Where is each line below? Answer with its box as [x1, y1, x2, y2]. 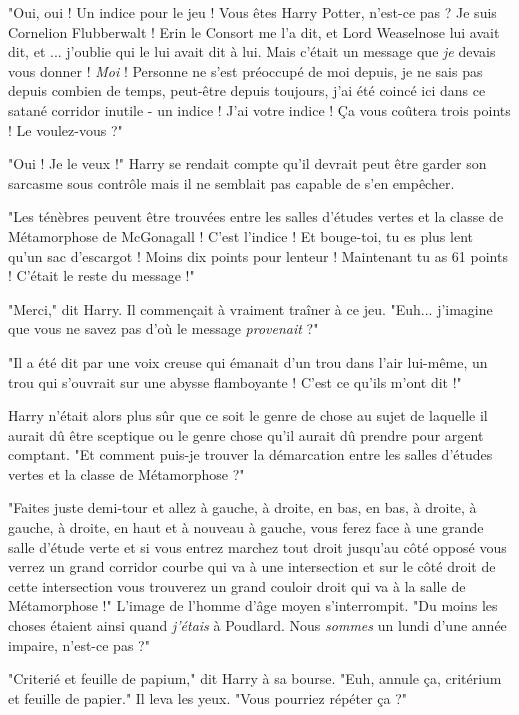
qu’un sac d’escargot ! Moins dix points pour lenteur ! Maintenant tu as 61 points [8, 245, 508, 266]
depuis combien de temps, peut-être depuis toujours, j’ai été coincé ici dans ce [8, 80, 486, 101]
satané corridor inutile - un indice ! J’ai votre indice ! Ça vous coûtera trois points [8, 99, 511, 120]
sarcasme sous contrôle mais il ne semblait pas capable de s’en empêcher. [8, 172, 455, 193]
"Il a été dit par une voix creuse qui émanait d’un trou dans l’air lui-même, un [8, 351, 488, 372]
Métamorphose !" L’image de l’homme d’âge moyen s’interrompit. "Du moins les [8, 595, 498, 616]
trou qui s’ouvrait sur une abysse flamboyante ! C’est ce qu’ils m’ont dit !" [8, 371, 462, 392]
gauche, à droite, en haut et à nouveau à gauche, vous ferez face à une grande [8, 517, 484, 538]
